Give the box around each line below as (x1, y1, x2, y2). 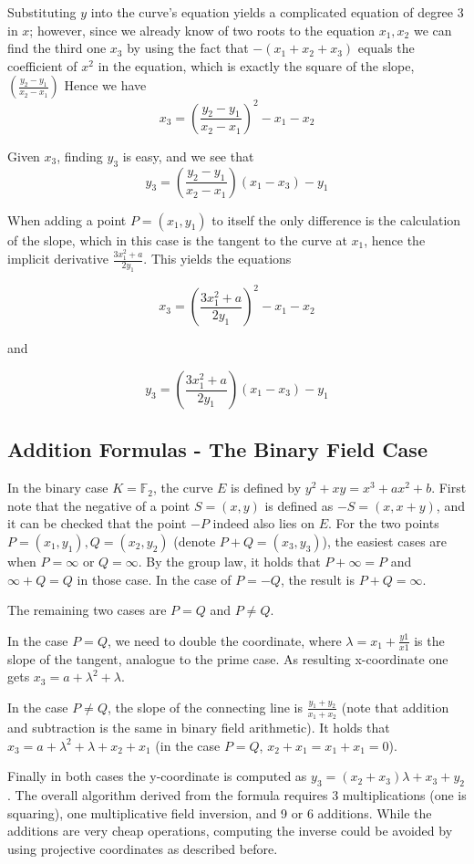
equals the (357, 38, 415, 57)
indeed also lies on (212, 514, 314, 533)
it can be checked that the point (7, 514, 187, 533)
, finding (57, 146, 103, 165)
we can (413, 20, 452, 39)
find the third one (7, 38, 107, 57)
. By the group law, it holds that (138, 552, 321, 570)
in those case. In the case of (77, 569, 232, 588)
